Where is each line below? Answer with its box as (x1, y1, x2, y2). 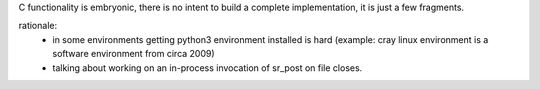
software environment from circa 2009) (52, 48, 215, 60)
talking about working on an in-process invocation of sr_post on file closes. (52, 61, 363, 74)
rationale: (18, 20, 58, 32)
